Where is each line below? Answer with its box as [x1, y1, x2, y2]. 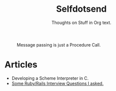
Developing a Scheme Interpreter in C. [11, 75, 89, 81]
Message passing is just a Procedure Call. [17, 42, 101, 47]
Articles [4, 59, 38, 70]
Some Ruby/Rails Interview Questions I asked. [11, 80, 104, 86]
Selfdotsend [56, 3, 107, 15]
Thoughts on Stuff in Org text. [51, 20, 112, 25]
